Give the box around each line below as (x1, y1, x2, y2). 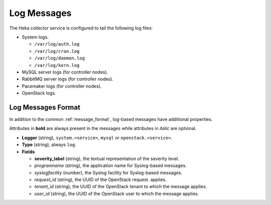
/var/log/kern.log (34, 62, 80, 68)
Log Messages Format (9, 103, 80, 111)
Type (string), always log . (22, 141, 76, 147)
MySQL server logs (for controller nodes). (22, 69, 108, 75)
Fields (22, 148, 35, 154)
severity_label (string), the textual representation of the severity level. (34, 155, 180, 161)
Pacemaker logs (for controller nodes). (22, 83, 102, 89)
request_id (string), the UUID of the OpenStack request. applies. (34, 176, 167, 182)
